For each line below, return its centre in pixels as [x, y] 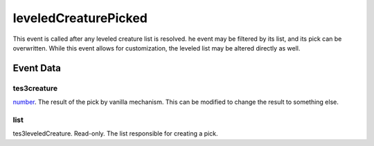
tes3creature [35, 88]
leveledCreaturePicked [80, 18]
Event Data [37, 68]
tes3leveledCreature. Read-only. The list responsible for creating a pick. [115, 134]
